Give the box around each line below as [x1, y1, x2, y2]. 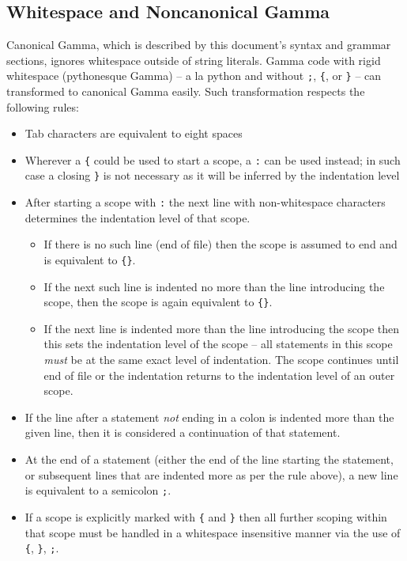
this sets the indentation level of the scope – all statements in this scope [43, 335, 393, 352]
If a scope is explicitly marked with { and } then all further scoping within [24, 508, 387, 525]
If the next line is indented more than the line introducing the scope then [43, 320, 400, 336]
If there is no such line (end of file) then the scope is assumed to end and [43, 236, 398, 252]
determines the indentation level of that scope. [24, 209, 251, 226]
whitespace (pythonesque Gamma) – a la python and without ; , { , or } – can [6, 67, 382, 84]
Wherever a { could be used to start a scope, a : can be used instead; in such [24, 151, 401, 168]
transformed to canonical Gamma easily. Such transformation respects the [6, 83, 365, 100]
